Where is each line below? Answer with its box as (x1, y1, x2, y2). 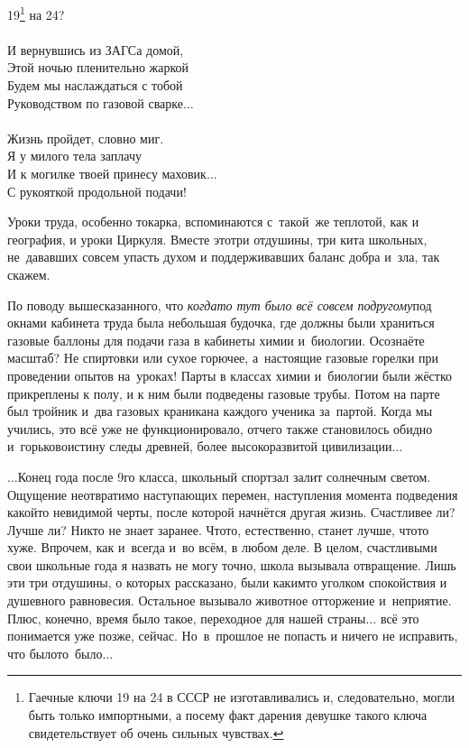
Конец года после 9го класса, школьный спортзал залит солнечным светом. (17, 466, 431, 485)
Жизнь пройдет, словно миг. (7, 128, 164, 147)
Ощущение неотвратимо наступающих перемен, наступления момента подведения (7, 485, 458, 503)
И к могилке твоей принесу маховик (7, 164, 207, 182)
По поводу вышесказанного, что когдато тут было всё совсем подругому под (7, 295, 432, 314)
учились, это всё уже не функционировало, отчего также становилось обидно (7, 419, 433, 438)
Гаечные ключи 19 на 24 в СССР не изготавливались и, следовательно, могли (28, 688, 455, 706)
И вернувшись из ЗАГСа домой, (7, 40, 184, 59)
